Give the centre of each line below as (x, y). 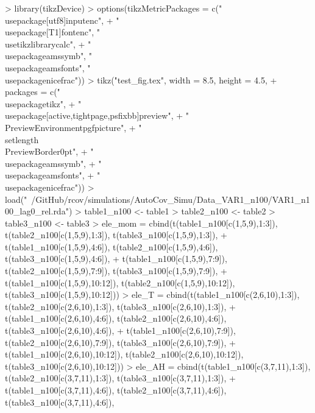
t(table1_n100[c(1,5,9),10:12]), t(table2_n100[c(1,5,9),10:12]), (120, 282)
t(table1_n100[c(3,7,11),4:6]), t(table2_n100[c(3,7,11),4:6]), (116, 390)
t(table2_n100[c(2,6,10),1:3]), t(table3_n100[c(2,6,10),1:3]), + (120, 306)
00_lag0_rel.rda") (39, 211)
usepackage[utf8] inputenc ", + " (62, 20)
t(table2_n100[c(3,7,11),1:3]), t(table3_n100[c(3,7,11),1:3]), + (120, 378)
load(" (16, 199)
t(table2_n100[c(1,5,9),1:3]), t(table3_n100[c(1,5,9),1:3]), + (116, 235)
